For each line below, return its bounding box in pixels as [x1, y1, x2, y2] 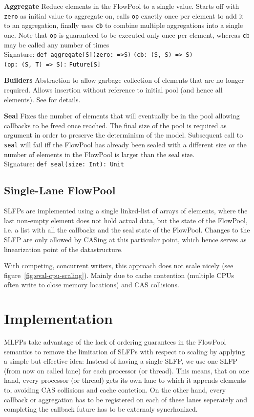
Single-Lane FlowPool [4, 183, 116, 198]
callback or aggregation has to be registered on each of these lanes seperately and [4, 394, 247, 404]
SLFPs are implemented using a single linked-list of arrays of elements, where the [4, 206, 248, 216]
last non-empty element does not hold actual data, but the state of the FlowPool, [4, 215, 248, 225]
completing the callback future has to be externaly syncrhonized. [4, 404, 198, 414]
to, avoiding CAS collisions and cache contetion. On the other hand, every [4, 384, 226, 394]
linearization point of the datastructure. [4, 244, 123, 254]
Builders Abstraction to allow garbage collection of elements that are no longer [4, 75, 244, 85]
